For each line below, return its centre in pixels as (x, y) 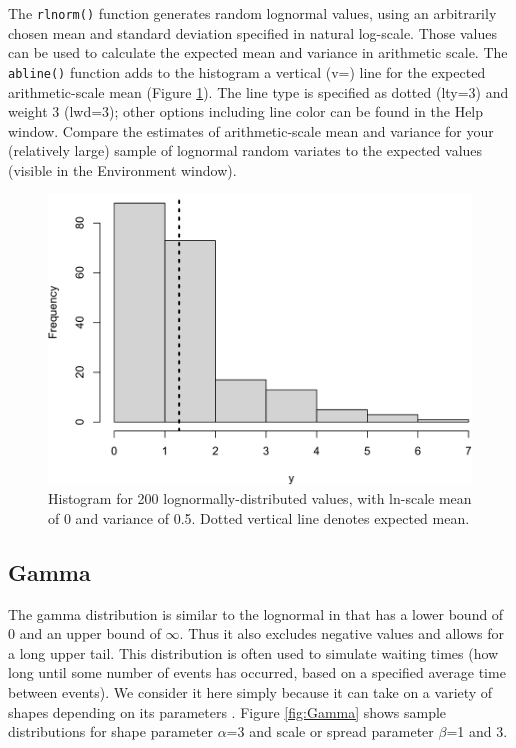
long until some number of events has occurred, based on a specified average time (257, 672)
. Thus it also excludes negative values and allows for (341, 633)
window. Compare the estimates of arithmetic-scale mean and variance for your (251, 130)
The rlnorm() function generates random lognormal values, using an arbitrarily (252, 13)
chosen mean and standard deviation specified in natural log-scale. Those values (252, 32)
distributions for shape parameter (110, 731)
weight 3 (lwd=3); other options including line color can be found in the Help (246, 111)
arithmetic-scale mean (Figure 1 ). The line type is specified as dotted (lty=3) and (258, 91)
